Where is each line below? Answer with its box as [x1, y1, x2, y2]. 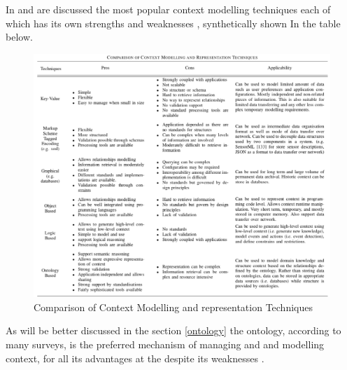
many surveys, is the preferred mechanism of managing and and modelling [6, 336, 325, 351]
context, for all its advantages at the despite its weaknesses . [6, 350, 264, 365]
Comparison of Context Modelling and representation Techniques [34, 299, 313, 314]
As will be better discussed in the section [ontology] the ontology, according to [6, 323, 341, 338]
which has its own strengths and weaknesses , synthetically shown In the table [6, 15, 341, 30]
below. [6, 29, 33, 44]
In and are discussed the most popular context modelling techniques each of [6, 2, 331, 16]
